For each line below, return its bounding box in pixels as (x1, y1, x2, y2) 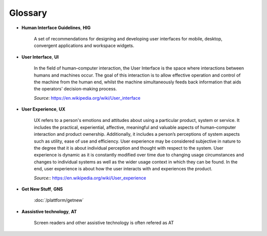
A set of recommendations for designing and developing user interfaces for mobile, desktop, (34, 36, 222, 41)
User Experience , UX (21, 106, 66, 112)
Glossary (9, 7, 47, 18)
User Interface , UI (21, 54, 59, 60)
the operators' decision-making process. (34, 86, 117, 92)
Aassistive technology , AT (21, 208, 77, 214)
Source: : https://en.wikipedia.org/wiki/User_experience (34, 175, 146, 181)
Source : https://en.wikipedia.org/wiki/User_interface (34, 95, 141, 101)
